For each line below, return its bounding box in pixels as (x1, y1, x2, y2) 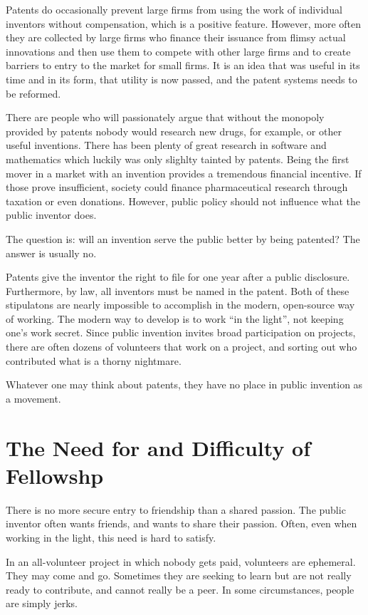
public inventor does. (6, 207, 97, 222)
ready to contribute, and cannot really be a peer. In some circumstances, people (6, 582, 354, 596)
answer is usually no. (6, 245, 97, 260)
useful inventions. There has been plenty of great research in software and (6, 138, 327, 153)
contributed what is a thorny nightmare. (6, 353, 182, 368)
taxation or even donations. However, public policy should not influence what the (6, 193, 361, 208)
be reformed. (6, 86, 61, 100)
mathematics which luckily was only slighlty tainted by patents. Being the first (6, 151, 349, 166)
